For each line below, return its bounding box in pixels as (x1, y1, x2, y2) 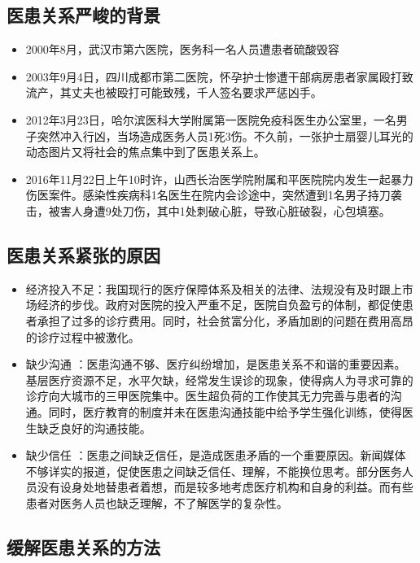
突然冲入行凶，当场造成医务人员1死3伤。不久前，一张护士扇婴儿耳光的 (37, 127, 413, 144)
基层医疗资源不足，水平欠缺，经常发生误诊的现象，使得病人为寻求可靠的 (25, 371, 413, 388)
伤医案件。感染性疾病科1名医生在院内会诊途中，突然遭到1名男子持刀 (25, 186, 391, 203)
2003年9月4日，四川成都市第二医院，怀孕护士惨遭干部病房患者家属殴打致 (25, 68, 413, 85)
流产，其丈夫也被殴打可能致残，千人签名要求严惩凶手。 (25, 84, 322, 101)
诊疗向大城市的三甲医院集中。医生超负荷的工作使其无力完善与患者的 (25, 387, 391, 404)
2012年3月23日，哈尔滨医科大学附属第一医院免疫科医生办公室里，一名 (25, 111, 396, 128)
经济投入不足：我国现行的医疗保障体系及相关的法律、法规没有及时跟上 (25, 280, 402, 297)
